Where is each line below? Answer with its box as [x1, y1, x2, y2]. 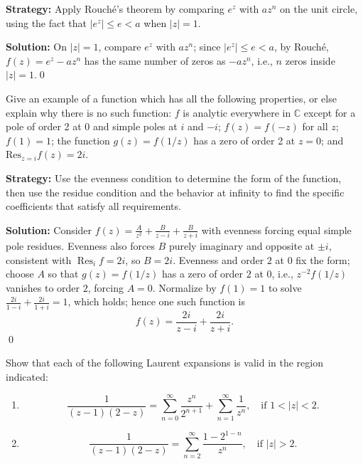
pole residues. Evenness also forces [6, 238, 155, 253]
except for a [303, 105, 356, 120]
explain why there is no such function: [6, 105, 172, 120]
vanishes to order [6, 280, 80, 295]
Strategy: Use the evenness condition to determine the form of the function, [6, 170, 342, 185]
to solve [268, 280, 302, 295]
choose [6, 266, 34, 281]
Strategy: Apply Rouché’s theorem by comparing [6, 1, 224, 16]
